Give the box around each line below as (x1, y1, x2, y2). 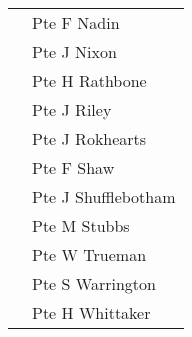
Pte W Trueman (32, 243, 147, 266)
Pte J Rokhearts (32, 127, 147, 150)
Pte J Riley (32, 98, 112, 121)
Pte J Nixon (32, 40, 117, 63)
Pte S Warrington (32, 272, 156, 295)
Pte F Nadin (32, 11, 120, 34)
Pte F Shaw (32, 156, 115, 179)
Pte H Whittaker (32, 301, 151, 324)
